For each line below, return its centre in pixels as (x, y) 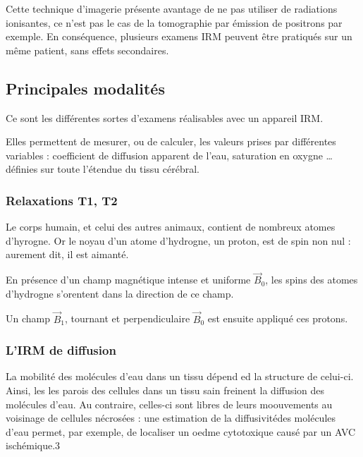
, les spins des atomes (312, 280)
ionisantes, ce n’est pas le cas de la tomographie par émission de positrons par (174, 22)
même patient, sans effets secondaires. (87, 50)
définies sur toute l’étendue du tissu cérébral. (103, 169)
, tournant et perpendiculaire (128, 318)
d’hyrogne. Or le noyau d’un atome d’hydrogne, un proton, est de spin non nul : (178, 240)
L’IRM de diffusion (61, 350)
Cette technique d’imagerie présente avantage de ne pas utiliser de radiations (172, 8)
